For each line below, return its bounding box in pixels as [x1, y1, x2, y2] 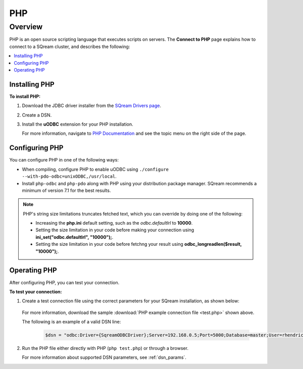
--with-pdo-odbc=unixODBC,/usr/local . [22, 173, 117, 179]
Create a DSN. [22, 112, 52, 118]
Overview [9, 22, 43, 31]
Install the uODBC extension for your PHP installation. [22, 121, 133, 127]
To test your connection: [9, 288, 62, 295]
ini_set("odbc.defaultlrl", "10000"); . [35, 234, 114, 240]
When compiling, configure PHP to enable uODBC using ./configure [22, 166, 169, 172]
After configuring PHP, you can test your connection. [9, 279, 120, 285]
